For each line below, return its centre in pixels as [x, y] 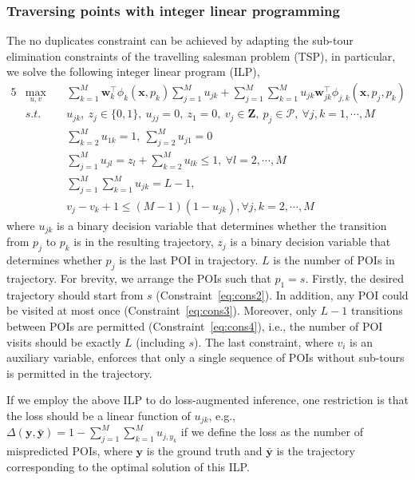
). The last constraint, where [263, 341]
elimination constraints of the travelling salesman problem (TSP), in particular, [201, 56]
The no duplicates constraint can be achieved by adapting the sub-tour [180, 40]
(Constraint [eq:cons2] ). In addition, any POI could [282, 294]
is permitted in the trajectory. [79, 373]
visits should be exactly [64, 341]
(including [160, 341]
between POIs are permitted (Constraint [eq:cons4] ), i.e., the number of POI [195, 325]
